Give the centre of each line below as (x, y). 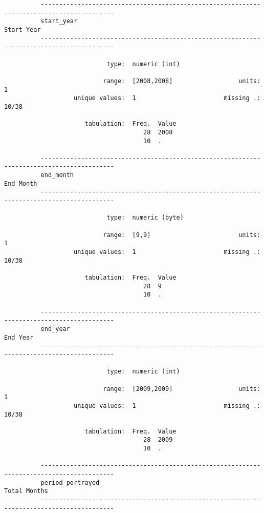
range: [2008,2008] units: (182, 81)
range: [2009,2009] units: (182, 389)
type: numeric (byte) (145, 218)
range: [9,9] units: (182, 235)
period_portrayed (70, 482)
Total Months (26, 491)
